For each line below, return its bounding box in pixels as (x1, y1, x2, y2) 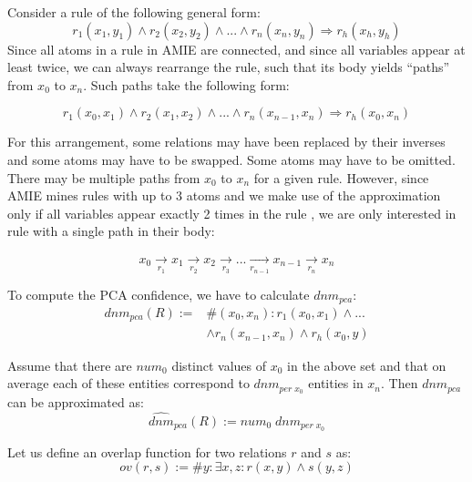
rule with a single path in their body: (7, 221, 215, 241)
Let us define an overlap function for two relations (7, 442, 287, 461)
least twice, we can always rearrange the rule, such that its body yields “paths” (7, 57, 450, 77)
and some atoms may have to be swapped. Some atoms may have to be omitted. (7, 149, 456, 169)
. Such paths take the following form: (83, 75, 290, 94)
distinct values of (171, 355, 267, 374)
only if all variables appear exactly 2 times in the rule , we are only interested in (7, 203, 457, 222)
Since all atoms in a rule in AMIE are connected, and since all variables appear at (7, 39, 466, 58)
